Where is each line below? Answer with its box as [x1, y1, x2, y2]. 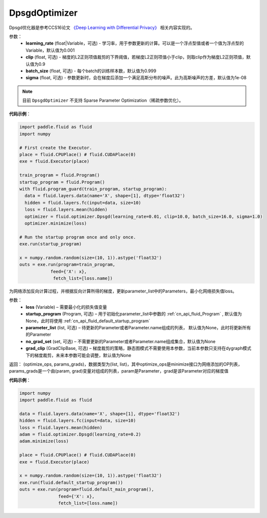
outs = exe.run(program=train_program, [19, 262, 115, 267]
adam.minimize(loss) [19, 438, 69, 444]
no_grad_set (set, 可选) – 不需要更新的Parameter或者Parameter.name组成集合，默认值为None [26, 338, 216, 344]
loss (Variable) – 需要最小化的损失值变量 [26, 304, 107, 310]
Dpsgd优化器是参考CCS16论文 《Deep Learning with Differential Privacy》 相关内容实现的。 [9, 25, 195, 30]
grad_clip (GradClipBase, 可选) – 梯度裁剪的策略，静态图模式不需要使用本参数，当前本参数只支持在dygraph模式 [26, 345, 251, 351]
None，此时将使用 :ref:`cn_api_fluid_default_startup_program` [26, 317, 150, 324]
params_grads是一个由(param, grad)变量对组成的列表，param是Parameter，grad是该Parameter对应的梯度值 [9, 368, 229, 374]
